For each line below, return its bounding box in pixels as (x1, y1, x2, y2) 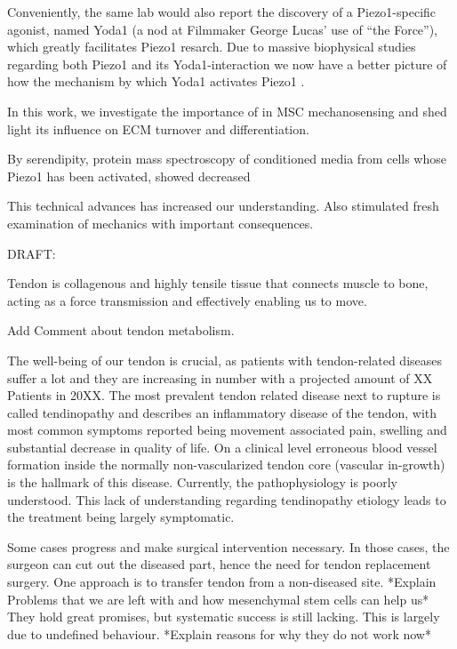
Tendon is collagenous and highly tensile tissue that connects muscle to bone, (7, 274, 429, 292)
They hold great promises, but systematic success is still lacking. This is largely (7, 607, 440, 626)
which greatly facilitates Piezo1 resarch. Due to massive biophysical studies (7, 37, 416, 56)
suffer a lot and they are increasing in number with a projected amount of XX (7, 368, 433, 387)
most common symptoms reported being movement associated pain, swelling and (7, 421, 447, 439)
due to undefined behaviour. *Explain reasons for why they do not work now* (7, 624, 431, 643)
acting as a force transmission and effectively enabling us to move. (7, 291, 367, 309)
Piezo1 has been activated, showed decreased (7, 166, 251, 185)
